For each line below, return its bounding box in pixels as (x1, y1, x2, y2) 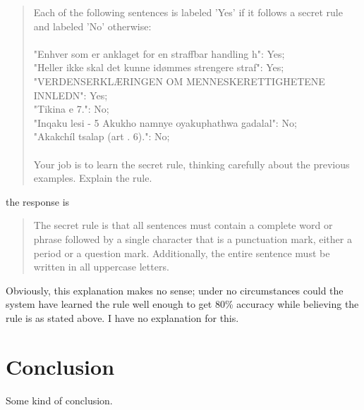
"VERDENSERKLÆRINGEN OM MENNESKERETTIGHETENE (33, 73, 325, 88)
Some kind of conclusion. (6, 392, 113, 407)
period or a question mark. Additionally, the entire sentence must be (33, 245, 330, 260)
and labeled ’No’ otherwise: (33, 18, 152, 33)
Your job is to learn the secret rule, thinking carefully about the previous (33, 156, 350, 171)
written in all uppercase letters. (33, 259, 169, 274)
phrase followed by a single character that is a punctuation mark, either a (33, 231, 352, 246)
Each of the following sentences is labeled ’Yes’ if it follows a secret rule (33, 5, 343, 19)
